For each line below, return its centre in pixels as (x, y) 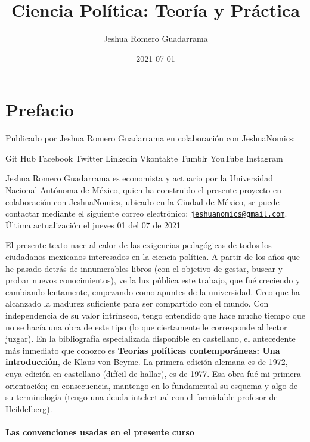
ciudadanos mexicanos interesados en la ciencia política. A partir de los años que (153, 257)
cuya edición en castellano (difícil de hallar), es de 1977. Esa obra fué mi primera (154, 373)
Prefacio (40, 109)
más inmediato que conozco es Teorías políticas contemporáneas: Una (143, 350)
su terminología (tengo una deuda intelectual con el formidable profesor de (142, 397)
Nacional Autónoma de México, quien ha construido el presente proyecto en (144, 190)
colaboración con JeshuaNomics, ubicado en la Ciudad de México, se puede (142, 201)
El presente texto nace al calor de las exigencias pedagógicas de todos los (139, 245)
